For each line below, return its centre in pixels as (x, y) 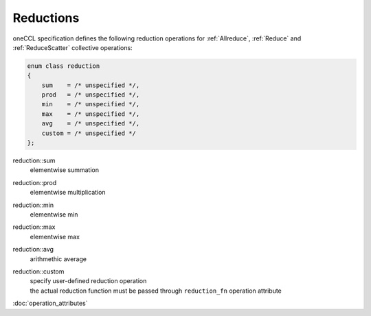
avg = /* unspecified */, (91, 124)
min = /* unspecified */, (91, 104)
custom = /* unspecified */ (89, 133)
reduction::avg (33, 250)
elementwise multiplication (68, 193)
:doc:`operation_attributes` (50, 303)
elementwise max (55, 236)
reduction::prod (35, 182)
